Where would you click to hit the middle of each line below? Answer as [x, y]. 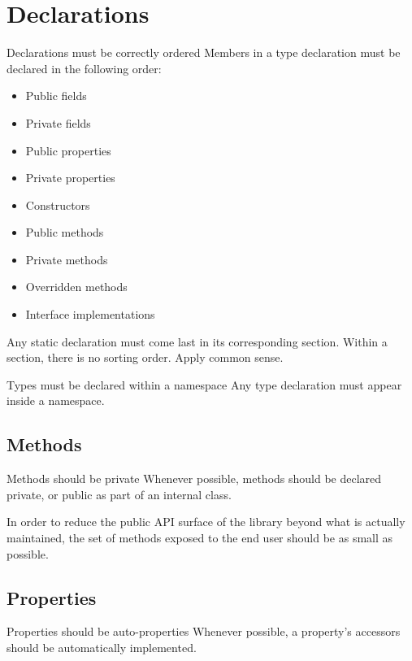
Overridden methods [76, 287]
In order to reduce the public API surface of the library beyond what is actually [206, 522]
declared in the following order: [84, 68]
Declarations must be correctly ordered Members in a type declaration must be [204, 52]
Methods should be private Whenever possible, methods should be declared [194, 478]
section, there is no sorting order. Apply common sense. [145, 357]
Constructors [58, 204]
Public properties [68, 150]
